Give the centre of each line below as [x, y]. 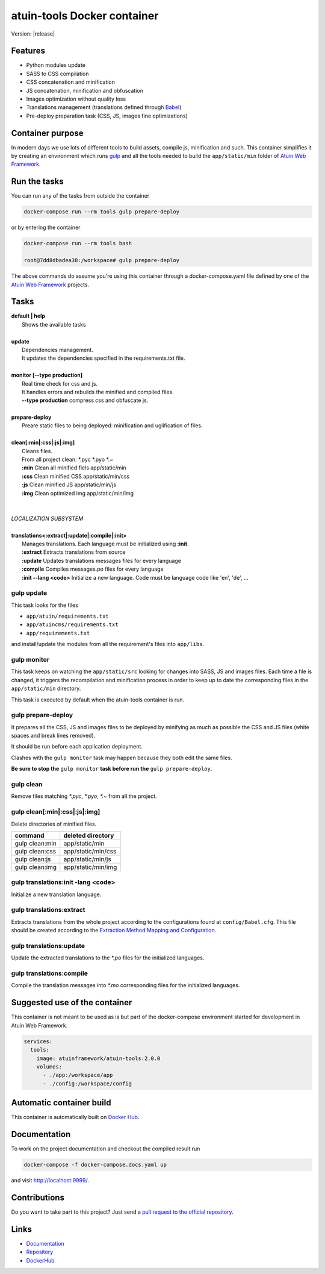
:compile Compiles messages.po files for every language [93, 569]
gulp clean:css [36, 851]
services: [38, 1041]
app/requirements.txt [58, 633]
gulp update [29, 593]
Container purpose [47, 133]
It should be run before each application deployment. [77, 747]
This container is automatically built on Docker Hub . [75, 1117]
